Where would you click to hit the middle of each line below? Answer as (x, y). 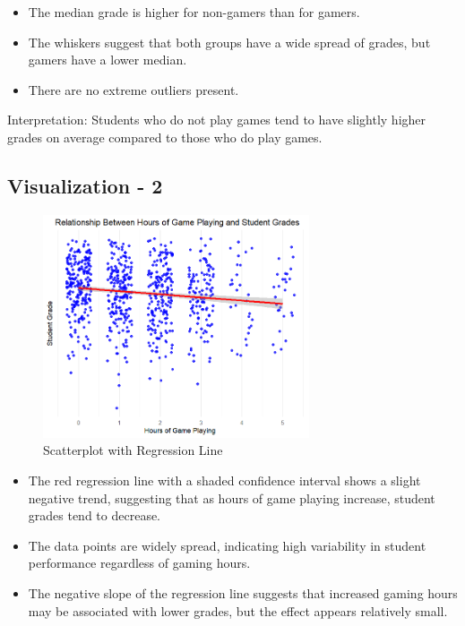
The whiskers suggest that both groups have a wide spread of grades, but (229, 42)
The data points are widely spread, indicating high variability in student (227, 545)
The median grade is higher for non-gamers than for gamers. (194, 12)
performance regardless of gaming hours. (139, 563)
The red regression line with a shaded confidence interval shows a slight (224, 480)
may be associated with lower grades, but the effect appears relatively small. (238, 610)
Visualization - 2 (85, 185)
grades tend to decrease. (95, 515)
